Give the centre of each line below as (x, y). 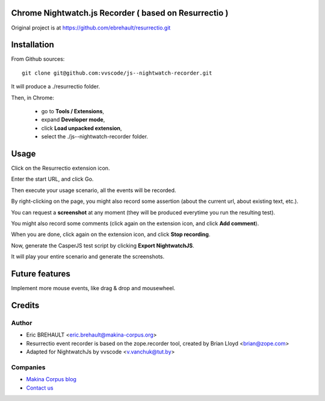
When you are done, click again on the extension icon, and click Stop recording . (111, 234)
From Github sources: (38, 59)
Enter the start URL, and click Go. (52, 179)
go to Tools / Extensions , (73, 111)
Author (22, 323)
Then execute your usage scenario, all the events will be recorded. (94, 190)
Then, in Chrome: (32, 98)
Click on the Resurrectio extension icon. (60, 168)
